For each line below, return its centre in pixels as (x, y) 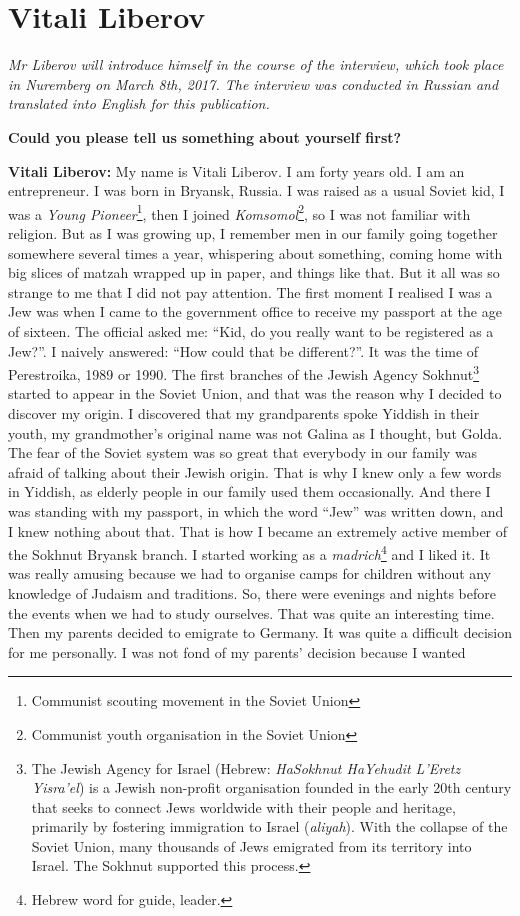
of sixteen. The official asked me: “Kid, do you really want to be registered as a (251, 330)
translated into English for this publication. (139, 103)
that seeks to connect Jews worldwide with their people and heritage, (243, 806)
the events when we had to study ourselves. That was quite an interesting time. (251, 612)
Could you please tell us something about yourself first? (205, 136)
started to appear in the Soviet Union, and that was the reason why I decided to (255, 393)
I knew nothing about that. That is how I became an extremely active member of (258, 530)
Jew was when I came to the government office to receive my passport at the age (255, 311)
